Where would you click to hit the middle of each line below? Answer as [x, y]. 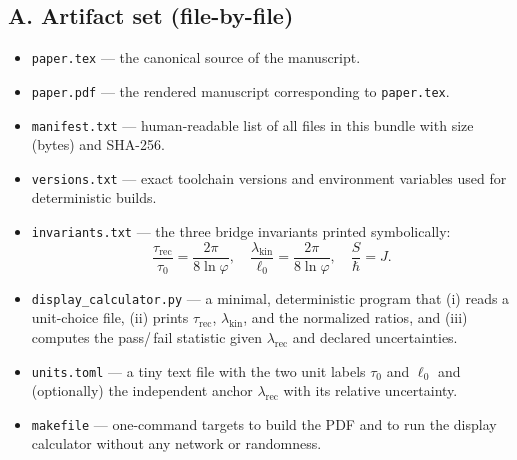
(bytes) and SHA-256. [98, 144]
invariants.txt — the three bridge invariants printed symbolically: [241, 231]
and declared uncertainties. [375, 336]
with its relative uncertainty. [370, 390]
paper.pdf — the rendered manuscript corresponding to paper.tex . [240, 90]
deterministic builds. [94, 197]
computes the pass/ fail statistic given [146, 336]
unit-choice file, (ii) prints [110, 317]
